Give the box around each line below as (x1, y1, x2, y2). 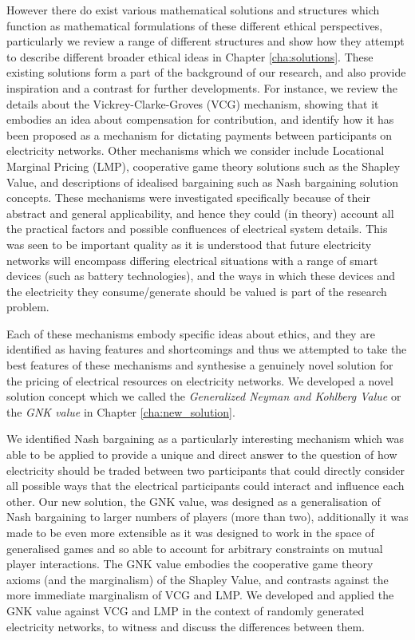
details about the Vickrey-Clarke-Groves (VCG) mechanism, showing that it (6, 95, 379, 112)
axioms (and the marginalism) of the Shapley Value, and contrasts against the (6, 571, 389, 587)
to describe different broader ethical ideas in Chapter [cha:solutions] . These (6, 48, 373, 65)
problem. (6, 298, 49, 315)
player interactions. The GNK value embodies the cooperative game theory (6, 555, 373, 572)
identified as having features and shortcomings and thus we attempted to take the (6, 341, 407, 358)
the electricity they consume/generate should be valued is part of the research (6, 282, 387, 299)
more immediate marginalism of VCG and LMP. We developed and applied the (6, 587, 394, 603)
